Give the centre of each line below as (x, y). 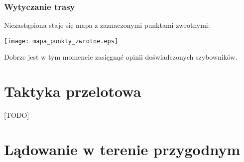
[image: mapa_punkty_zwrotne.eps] (61, 41)
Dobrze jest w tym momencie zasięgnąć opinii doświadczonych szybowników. (121, 57)
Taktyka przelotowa (73, 91)
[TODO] (17, 115)
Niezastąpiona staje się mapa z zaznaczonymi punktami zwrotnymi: (107, 25)
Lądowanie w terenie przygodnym (122, 149)
